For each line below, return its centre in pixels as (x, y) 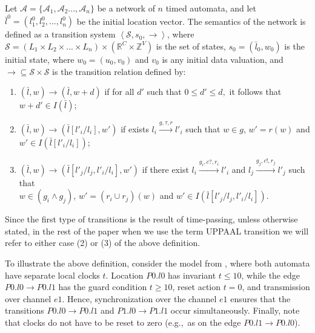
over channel (28, 298)
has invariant (192, 275)
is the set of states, (191, 46)
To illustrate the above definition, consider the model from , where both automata (157, 263)
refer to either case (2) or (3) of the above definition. (103, 243)
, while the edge (270, 275)
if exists (135, 128)
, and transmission (276, 287)
